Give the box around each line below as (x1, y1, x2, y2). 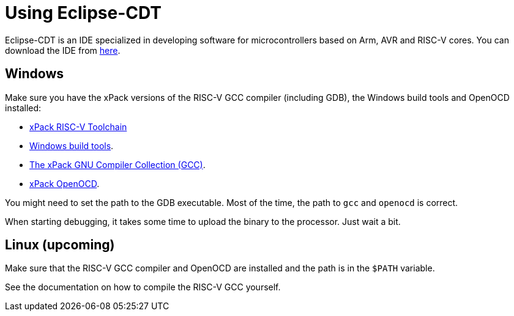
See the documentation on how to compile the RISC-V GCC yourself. (5, 282, 281, 293)
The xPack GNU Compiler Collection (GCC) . (29, 159, 206, 170)
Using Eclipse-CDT (5, 2, 162, 23)
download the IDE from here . (5, 45, 121, 56)
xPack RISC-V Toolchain (29, 121, 127, 132)
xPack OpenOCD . (29, 178, 100, 189)
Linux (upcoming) (5, 237, 115, 253)
